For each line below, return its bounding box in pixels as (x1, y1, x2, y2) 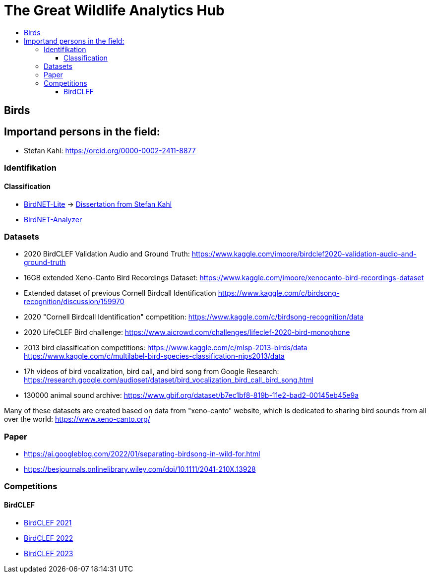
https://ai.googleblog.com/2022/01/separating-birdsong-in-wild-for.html (24, 449, 260, 458)
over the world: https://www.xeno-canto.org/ (4, 415, 150, 424)
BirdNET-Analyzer (24, 215, 82, 224)
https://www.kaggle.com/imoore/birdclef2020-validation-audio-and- (191, 250, 417, 258)
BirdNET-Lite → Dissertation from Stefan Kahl (24, 199, 172, 208)
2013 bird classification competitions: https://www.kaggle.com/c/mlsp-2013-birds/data (24, 343, 307, 352)
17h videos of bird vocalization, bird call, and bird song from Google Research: (24, 367, 279, 376)
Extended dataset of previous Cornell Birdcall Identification (24, 289, 216, 298)
